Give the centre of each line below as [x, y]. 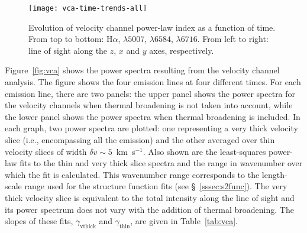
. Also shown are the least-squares [204, 151]
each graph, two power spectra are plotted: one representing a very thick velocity [151, 128]
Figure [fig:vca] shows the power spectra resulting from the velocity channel [142, 70]
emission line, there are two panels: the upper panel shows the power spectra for [150, 93]
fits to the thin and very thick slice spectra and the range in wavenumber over [161, 163]
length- [274, 174]
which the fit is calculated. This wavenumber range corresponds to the [132, 174]
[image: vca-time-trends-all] [88, 8]
